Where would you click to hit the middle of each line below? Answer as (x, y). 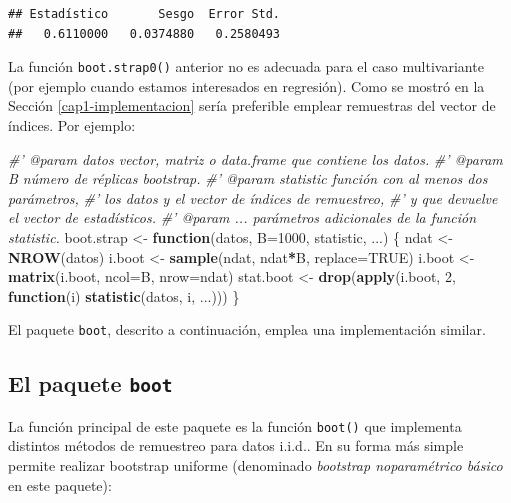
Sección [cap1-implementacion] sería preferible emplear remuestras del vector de (252, 105)
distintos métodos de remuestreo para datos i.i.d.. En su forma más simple (236, 445)
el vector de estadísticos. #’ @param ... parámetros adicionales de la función (242, 217)
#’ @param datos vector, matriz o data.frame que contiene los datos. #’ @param (255, 158)
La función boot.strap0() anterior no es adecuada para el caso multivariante (246, 66)
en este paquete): (60, 484)
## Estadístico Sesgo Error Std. (144, 14)
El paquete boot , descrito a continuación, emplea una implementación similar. (247, 329)
